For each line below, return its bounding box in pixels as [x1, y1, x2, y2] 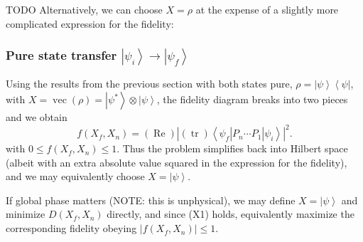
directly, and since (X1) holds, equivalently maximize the [107, 206, 354, 221]
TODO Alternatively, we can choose [6, 2, 163, 16]
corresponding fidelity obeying [6, 221, 137, 236]
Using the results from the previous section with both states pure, [6, 76, 293, 91]
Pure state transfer [6, 46, 117, 64]
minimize [6, 206, 45, 221]
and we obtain [6, 110, 67, 124]
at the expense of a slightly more [195, 2, 339, 16]
